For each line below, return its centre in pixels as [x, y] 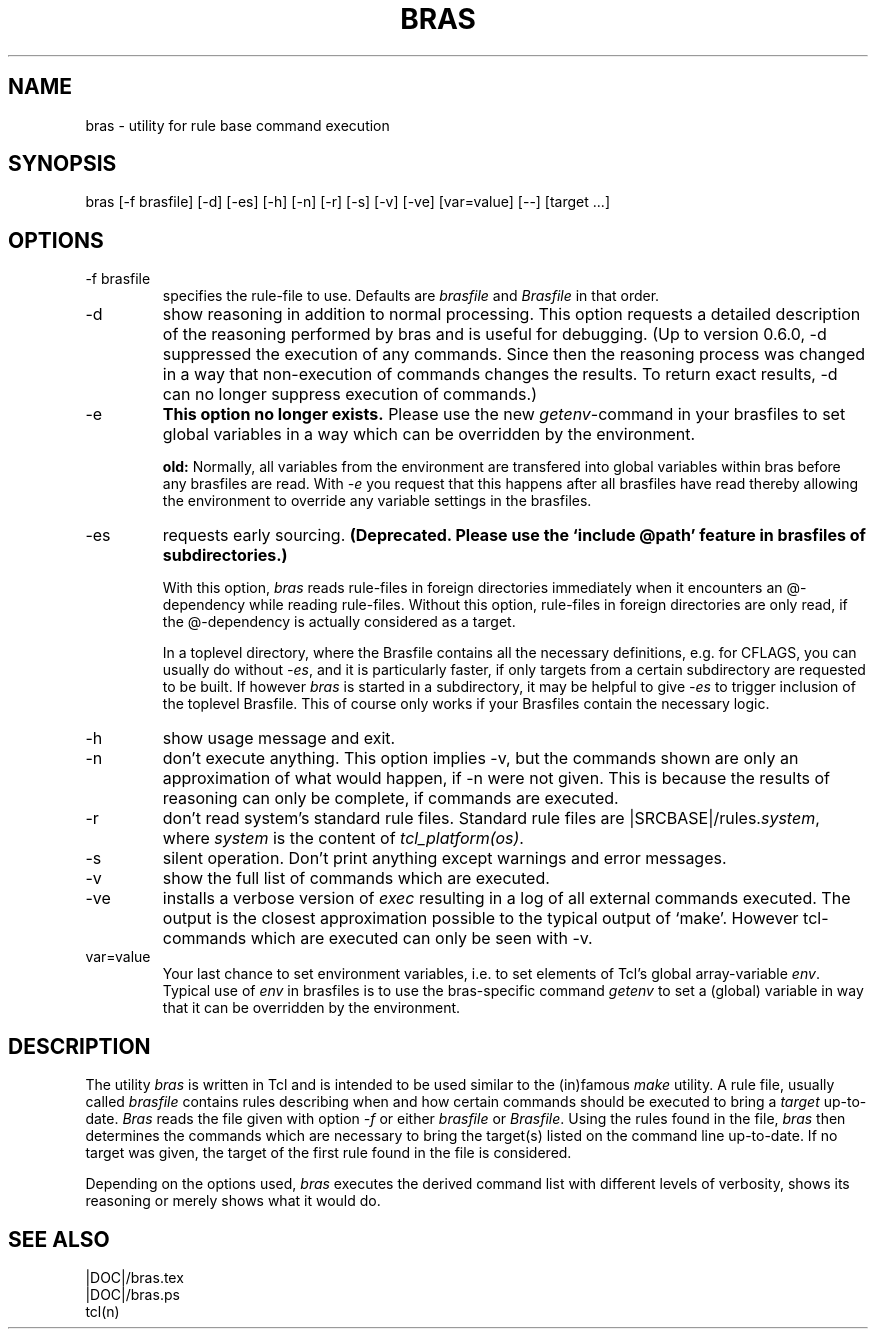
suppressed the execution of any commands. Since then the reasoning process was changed [514, 354]
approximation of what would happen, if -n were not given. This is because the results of [496, 778]
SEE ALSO [59, 1239]
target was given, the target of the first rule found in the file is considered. [328, 1153]
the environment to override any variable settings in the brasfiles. [377, 501]
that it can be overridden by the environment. [311, 1008]
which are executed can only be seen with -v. [421, 938]
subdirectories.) [225, 555]
